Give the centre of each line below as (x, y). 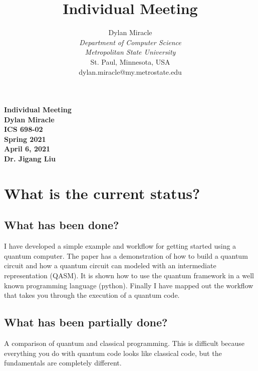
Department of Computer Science (130, 42)
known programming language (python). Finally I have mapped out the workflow (129, 285)
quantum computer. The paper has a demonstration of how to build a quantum (126, 255)
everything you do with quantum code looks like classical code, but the (113, 353)
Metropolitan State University (130, 52)
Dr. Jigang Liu (30, 159)
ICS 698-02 (24, 129)
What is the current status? (102, 193)
